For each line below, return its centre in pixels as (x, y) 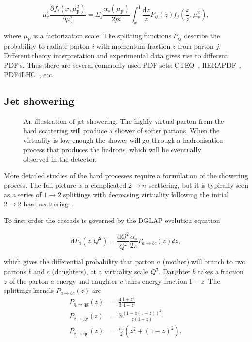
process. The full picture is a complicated (65, 185)
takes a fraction (221, 271)
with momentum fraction (133, 46)
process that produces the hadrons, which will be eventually (112, 149)
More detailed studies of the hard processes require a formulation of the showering (126, 175)
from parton (196, 46)
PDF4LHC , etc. (29, 74)
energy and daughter (87, 281)
